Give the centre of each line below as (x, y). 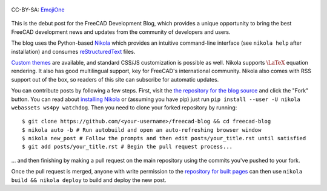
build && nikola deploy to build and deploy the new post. (89, 180)
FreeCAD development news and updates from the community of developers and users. (121, 32)
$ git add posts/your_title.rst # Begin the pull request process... (127, 147)
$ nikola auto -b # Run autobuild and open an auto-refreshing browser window (142, 130)
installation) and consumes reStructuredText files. (73, 51)
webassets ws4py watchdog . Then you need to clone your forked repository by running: (124, 107)
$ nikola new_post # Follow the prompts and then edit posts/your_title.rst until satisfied (164, 138)
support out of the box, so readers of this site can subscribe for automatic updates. (115, 79)
